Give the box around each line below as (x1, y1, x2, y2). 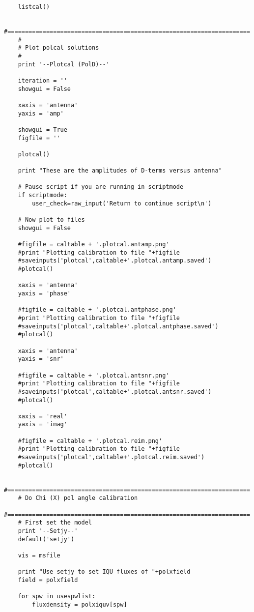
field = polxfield (18, 576, 78, 583)
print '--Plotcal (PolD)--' (18, 60, 110, 68)
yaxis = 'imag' (18, 421, 67, 428)
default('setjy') (18, 535, 75, 543)
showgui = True (18, 126, 67, 133)
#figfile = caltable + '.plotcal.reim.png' (18, 437, 163, 444)
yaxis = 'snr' (18, 355, 64, 363)
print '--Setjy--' (18, 527, 78, 534)
